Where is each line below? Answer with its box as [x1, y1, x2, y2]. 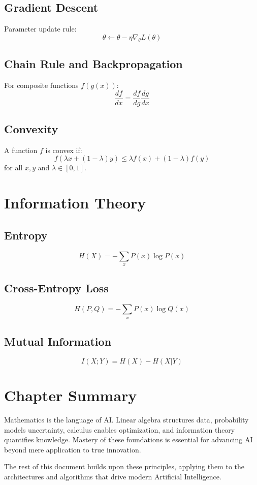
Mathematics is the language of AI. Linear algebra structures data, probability [4, 414, 249, 425]
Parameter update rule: [4, 23, 77, 34]
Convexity [4, 121, 58, 137]
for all [4, 162, 23, 173]
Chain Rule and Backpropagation [4, 56, 183, 72]
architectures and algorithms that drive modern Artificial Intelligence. [4, 471, 221, 481]
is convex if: [45, 144, 82, 155]
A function [4, 144, 38, 155]
